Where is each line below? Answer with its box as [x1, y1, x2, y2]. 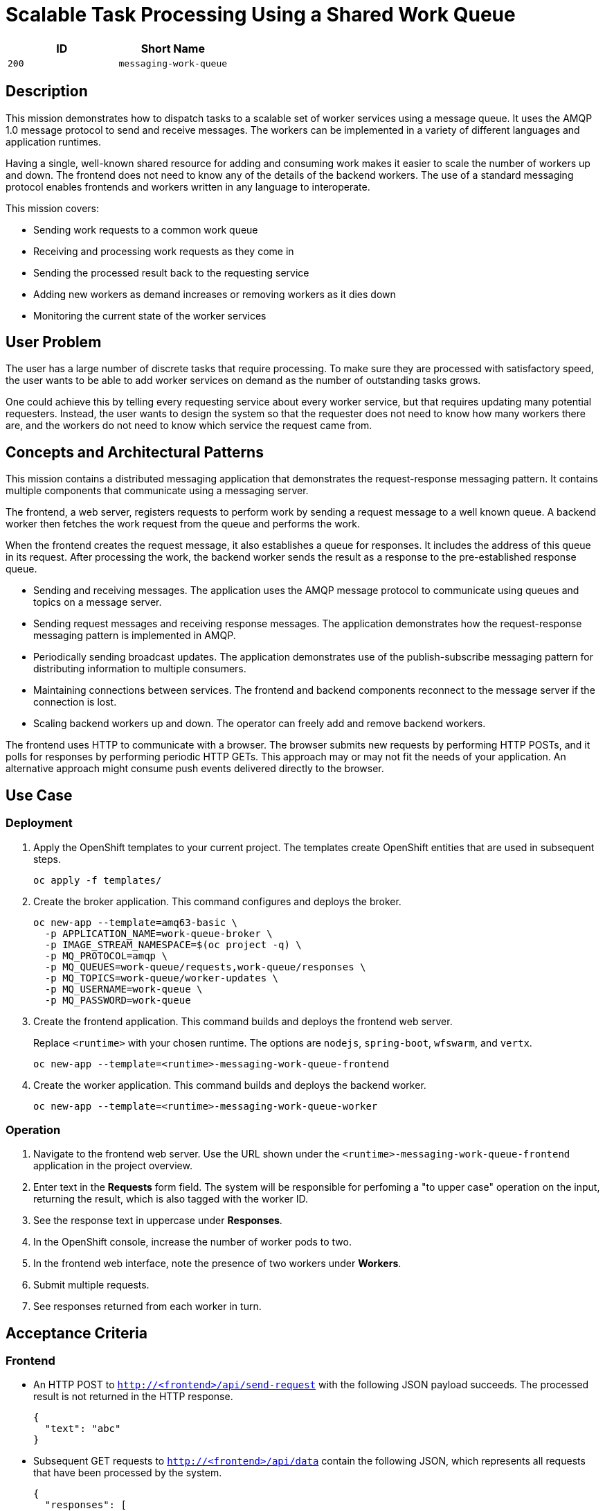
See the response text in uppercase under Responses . [33, 1214, 282, 1227]
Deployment [6, 816, 73, 830]
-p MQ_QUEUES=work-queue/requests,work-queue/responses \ [44, 961, 366, 972]
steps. [33, 853, 61, 865]
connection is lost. [33, 696, 117, 708]
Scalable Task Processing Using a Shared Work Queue [6, 3, 516, 26]
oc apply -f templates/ [33, 874, 162, 886]
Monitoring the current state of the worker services [33, 309, 267, 322]
